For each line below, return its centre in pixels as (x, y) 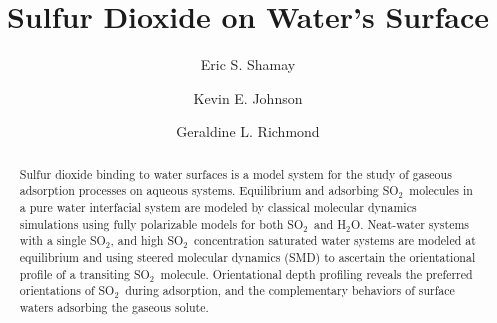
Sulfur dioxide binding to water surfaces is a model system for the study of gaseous (235, 173)
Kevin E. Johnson (248, 97)
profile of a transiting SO (84, 273)
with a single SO (62, 240)
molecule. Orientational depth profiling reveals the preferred (316, 273)
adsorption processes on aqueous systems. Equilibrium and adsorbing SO (209, 190)
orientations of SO (67, 290)
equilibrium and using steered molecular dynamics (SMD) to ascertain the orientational (247, 256)
